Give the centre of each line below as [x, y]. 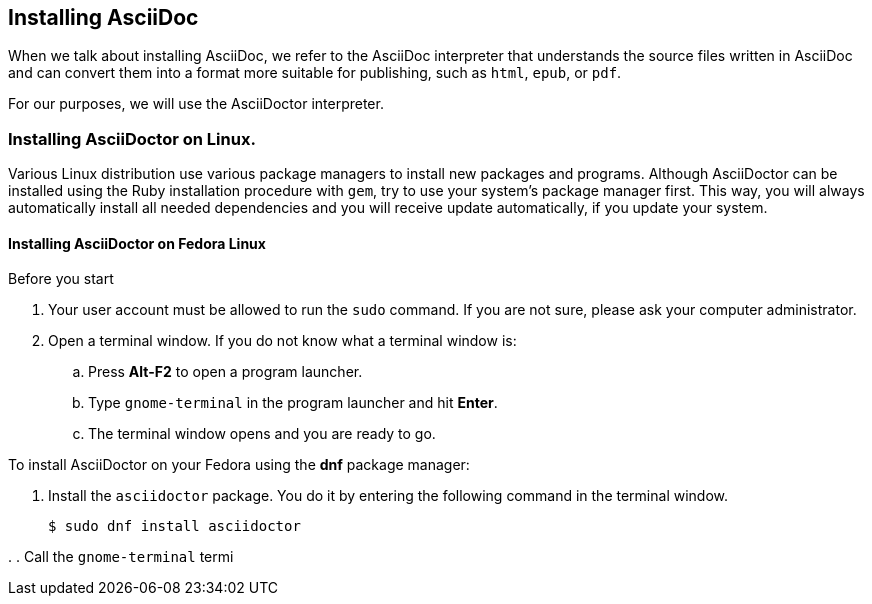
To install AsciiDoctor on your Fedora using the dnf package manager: [239, 465]
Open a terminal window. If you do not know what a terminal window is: [282, 341]
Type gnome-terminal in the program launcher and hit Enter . [293, 403]
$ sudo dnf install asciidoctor [174, 526]
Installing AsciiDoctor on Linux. [132, 138]
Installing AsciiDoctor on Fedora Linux [137, 243]
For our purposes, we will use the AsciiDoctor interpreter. [196, 104]
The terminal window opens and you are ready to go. [262, 434]
